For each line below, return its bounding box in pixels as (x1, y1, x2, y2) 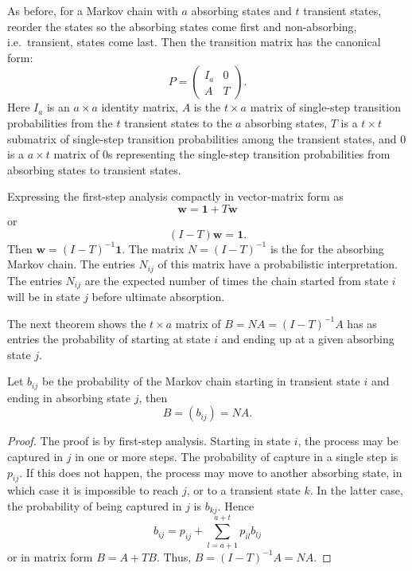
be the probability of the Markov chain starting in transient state (41, 373, 360, 389)
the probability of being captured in (7, 498, 182, 514)
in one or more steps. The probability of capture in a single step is (75, 448, 398, 465)
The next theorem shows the (7, 315, 146, 331)
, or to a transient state (186, 482, 301, 499)
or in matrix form (7, 548, 93, 565)
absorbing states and (191, 2, 292, 18)
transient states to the (124, 114, 232, 131)
